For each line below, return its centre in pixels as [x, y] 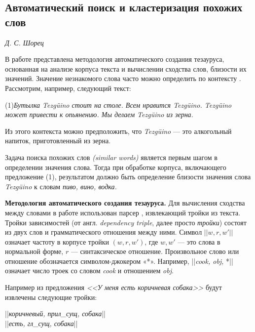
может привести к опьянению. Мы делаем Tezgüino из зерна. [99, 114]
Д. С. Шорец [24, 42]
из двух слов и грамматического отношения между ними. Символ [104, 232]
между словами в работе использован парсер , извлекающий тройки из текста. [123, 212]
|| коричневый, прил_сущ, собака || [55, 313]
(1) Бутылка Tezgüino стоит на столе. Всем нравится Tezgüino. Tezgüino [118, 104]
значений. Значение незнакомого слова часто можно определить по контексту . [123, 78]
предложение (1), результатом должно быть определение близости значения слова [128, 177]
